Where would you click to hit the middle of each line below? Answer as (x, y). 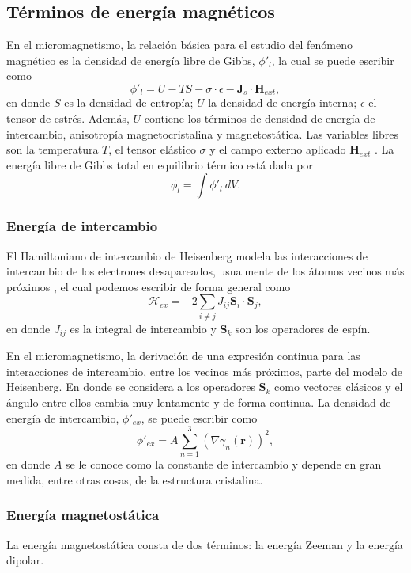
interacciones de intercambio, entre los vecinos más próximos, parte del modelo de (205, 371)
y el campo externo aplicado (278, 149)
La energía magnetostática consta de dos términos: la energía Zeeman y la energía (205, 544)
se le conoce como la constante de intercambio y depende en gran (224, 464)
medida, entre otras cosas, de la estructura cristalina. (135, 479)
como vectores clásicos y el (339, 387)
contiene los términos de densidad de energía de (260, 118)
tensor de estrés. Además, (68, 118)
